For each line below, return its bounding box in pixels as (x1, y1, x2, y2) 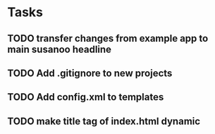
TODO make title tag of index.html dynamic (7, 115, 201, 127)
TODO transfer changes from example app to (7, 32, 209, 44)
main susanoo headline (7, 43, 111, 55)
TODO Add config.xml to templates (7, 91, 164, 103)
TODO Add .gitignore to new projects (7, 67, 173, 79)
